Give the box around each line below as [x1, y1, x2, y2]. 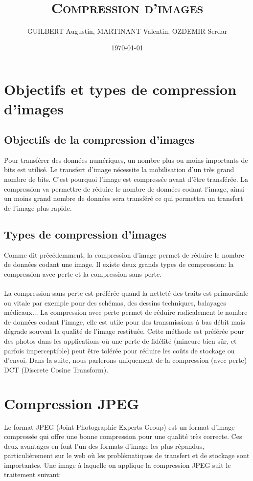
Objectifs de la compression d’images [4, 132, 195, 147]
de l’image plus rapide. [4, 202, 72, 213]
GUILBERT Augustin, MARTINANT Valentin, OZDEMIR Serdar [27, 26, 228, 36]
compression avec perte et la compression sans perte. [4, 268, 162, 279]
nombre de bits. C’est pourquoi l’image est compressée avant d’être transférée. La [4, 174, 248, 184]
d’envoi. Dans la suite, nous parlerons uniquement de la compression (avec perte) [4, 355, 247, 365]
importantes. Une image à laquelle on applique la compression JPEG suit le [4, 459, 231, 470]
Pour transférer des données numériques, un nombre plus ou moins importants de [4, 154, 248, 165]
